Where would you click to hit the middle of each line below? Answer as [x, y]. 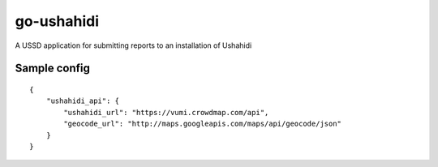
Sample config [53, 69]
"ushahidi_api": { [83, 101]
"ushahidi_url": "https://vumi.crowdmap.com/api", [166, 112]
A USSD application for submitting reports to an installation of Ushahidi [133, 45]
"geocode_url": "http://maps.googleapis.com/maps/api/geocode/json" [203, 124]
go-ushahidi [57, 21]
